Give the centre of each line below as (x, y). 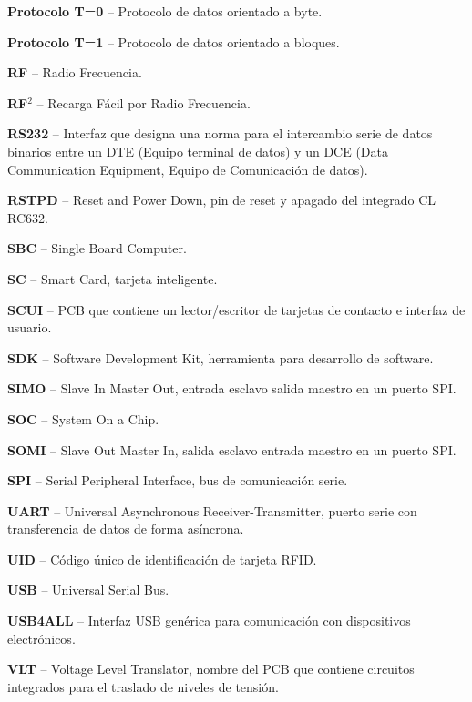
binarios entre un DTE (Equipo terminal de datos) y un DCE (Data (198, 151)
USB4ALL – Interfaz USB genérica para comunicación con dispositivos (209, 621)
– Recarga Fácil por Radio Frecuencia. (144, 102)
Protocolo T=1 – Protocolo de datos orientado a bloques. (174, 41)
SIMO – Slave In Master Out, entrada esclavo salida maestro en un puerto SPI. (232, 388)
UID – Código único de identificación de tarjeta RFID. (162, 559)
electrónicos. (41, 638)
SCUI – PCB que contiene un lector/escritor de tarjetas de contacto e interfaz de (236, 309)
